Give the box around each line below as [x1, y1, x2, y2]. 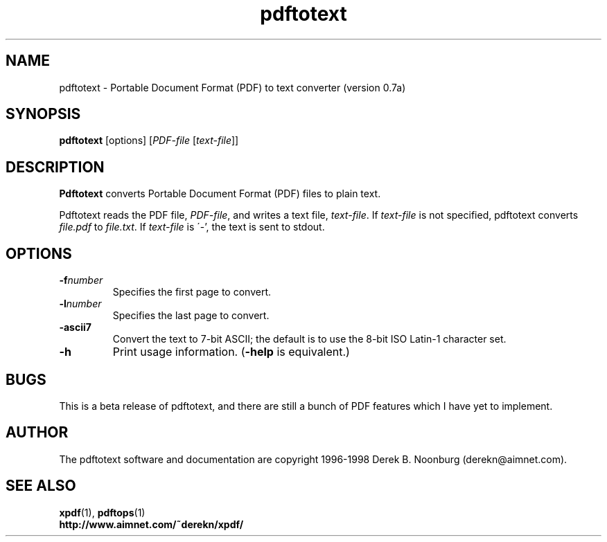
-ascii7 [59, 321, 91, 334]
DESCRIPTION [6, 158, 105, 176]
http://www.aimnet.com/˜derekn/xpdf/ [59, 518, 244, 530]
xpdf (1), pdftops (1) [59, 506, 146, 518]
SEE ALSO [6, 477, 76, 495]
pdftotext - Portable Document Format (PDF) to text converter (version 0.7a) [59, 81, 406, 93]
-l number [59, 298, 102, 310]
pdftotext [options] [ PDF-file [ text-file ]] [59, 134, 239, 147]
